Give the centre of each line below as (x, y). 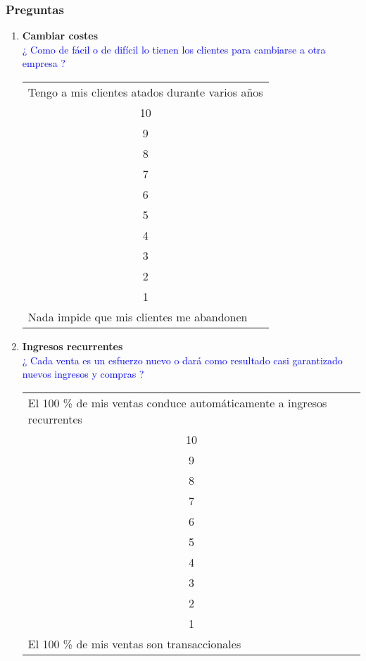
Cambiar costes (60, 36)
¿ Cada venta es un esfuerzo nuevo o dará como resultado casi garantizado (182, 360)
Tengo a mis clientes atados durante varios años (145, 92)
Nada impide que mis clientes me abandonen (138, 317)
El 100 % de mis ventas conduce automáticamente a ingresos (177, 402)
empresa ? (44, 63)
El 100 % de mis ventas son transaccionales (134, 643)
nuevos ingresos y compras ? (83, 374)
